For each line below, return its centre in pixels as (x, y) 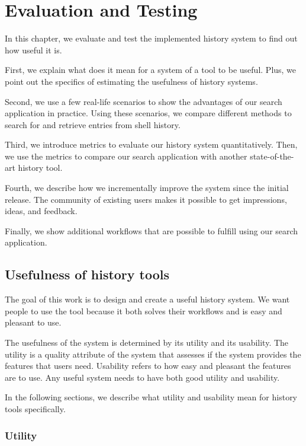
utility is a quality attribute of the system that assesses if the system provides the (153, 354)
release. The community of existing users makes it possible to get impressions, (146, 199)
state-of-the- (272, 156)
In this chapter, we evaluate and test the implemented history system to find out (151, 38)
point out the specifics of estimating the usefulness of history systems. (131, 81)
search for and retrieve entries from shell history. (93, 124)
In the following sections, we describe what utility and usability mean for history (151, 397)
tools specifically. (35, 408)
